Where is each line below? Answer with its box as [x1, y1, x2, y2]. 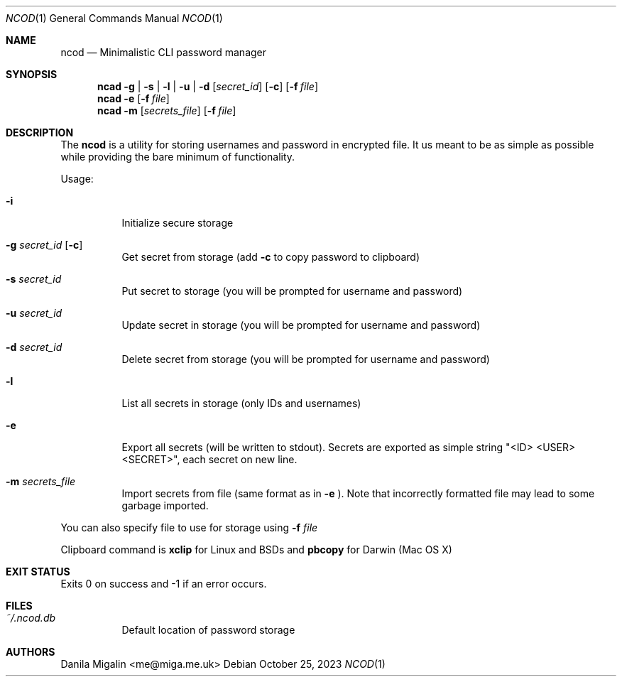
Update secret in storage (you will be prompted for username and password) [121, 319, 481, 331]
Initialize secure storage [121, 217, 234, 229]
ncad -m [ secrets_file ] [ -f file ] [97, 104, 236, 117]
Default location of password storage [121, 624, 295, 636]
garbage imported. [121, 499, 209, 511]
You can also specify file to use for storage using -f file [60, 521, 318, 534]
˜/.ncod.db [6, 612, 56, 624]
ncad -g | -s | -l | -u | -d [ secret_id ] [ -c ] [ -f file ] [97, 80, 319, 92]
